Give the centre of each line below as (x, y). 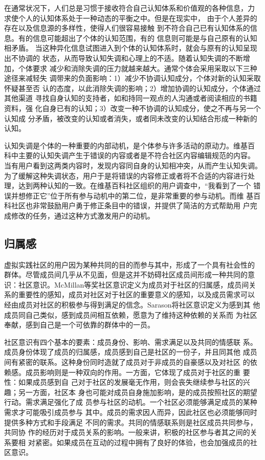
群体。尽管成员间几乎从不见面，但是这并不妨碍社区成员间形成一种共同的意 (129, 275)
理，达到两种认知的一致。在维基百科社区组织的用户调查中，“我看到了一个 (128, 185)
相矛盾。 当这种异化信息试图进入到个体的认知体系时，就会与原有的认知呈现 (131, 48)
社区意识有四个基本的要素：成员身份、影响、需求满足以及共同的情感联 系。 (131, 342)
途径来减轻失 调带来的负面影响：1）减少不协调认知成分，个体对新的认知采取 (132, 78)
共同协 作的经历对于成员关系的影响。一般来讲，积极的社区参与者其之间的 (127, 432)
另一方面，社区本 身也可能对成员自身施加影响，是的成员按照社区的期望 (138, 392)
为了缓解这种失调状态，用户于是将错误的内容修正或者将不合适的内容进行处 (129, 175)
